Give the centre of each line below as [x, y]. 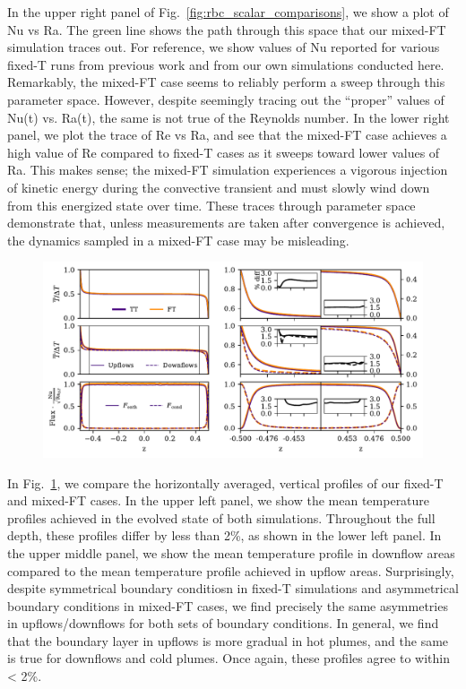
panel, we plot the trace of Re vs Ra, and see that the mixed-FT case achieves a [227, 135]
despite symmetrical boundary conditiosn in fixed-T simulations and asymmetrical [233, 588]
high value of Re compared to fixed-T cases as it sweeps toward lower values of [224, 152]
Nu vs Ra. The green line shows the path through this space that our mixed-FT [227, 29]
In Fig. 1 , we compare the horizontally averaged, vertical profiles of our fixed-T [225, 482]
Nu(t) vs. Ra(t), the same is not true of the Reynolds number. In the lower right [229, 117]
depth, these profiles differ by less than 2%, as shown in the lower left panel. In [224, 535]
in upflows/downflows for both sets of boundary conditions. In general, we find [223, 623]
